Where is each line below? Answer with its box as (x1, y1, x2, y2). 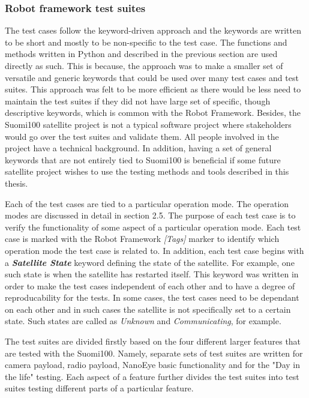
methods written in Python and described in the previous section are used (5, 47, 278, 60)
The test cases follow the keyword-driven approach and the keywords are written (5, 24, 302, 37)
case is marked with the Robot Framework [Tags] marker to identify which (5, 232, 280, 245)
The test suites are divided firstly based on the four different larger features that (5, 335, 301, 348)
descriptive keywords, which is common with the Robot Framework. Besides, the (5, 106, 301, 119)
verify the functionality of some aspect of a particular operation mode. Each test (5, 220, 301, 233)
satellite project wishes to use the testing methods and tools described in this (5, 165, 289, 178)
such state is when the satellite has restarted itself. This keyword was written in (5, 268, 299, 280)
